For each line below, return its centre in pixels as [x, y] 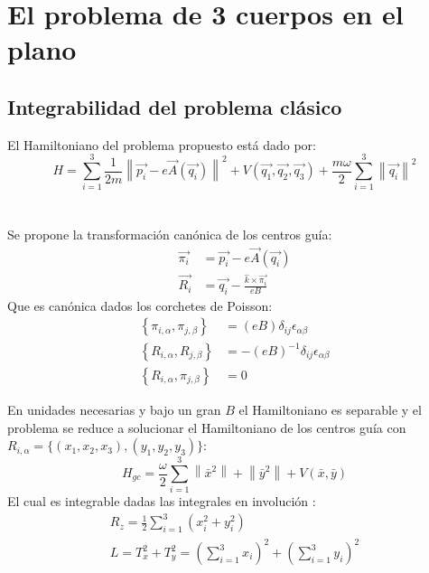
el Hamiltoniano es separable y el [330, 410]
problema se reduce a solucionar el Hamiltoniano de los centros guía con [207, 427]
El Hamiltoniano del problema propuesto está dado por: [162, 144]
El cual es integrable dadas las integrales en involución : [162, 501]
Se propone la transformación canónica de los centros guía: [170, 234]
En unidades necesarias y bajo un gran [114, 410]
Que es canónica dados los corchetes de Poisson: [140, 305]
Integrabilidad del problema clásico [175, 106]
